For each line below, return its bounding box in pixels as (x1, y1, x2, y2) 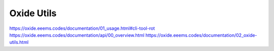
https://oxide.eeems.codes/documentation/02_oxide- (145, 32, 257, 38)
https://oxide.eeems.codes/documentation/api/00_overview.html (9, 32, 145, 38)
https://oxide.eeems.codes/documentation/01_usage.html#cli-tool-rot (9, 25, 155, 31)
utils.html (9, 39, 29, 45)
